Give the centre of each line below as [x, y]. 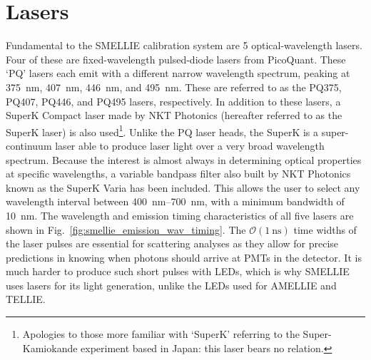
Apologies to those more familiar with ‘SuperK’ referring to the [161, 334]
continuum [29, 145]
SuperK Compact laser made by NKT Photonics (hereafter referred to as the [174, 115]
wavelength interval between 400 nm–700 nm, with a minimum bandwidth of [175, 201]
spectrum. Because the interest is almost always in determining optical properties [184, 159]
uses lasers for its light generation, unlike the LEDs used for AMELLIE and [171, 285]
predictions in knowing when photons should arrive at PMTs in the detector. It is [184, 257]
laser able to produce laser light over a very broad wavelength [190, 145]
